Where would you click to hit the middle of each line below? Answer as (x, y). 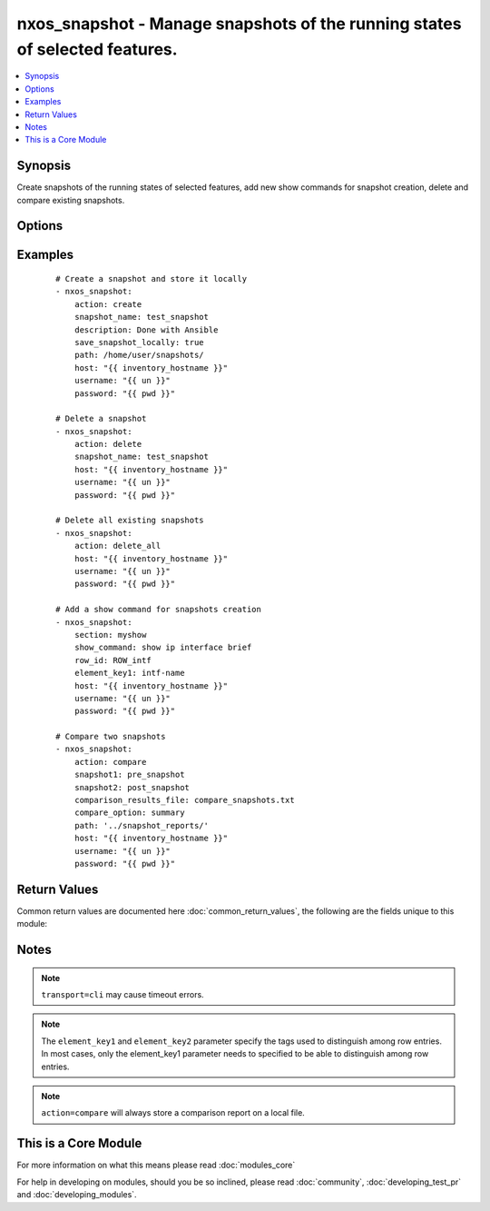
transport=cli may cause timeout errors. (122, 995)
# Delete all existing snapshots (130, 521)
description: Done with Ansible (146, 330)
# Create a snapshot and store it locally (152, 279)
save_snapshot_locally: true (139, 342)
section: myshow (110, 635)
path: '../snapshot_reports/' (141, 825)
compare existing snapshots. (71, 200)
